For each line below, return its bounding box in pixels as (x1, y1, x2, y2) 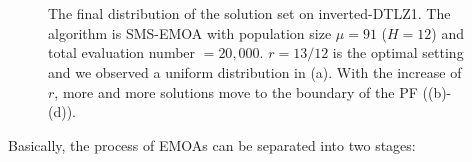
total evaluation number (48, 42, 196, 63)
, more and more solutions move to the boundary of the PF (54, 81, 418, 102)
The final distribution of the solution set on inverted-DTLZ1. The (48, 3, 451, 24)
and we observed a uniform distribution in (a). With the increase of (48, 61, 462, 82)
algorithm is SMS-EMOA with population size (48, 22, 332, 43)
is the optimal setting (332, 42, 464, 63)
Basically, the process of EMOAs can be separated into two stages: (8, 134, 416, 155)
